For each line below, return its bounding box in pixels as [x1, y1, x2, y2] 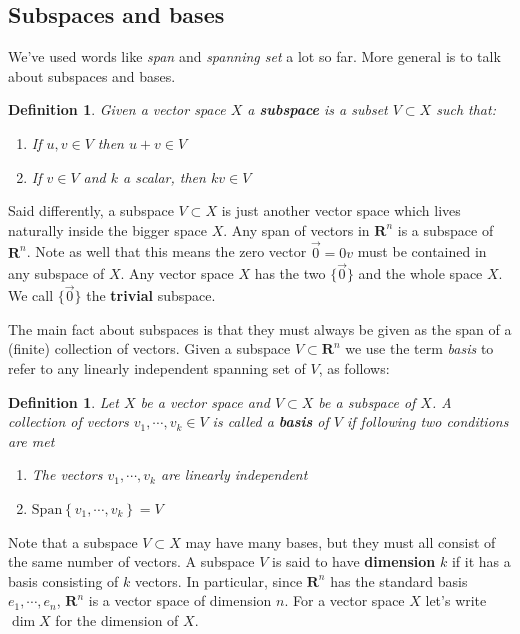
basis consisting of [8, 570, 119, 591]
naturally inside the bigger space [8, 219, 207, 240]
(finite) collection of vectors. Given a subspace [8, 338, 291, 359]
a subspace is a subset [247, 99, 388, 120]
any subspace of [8, 263, 105, 284]
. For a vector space [284, 590, 405, 611]
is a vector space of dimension [88, 590, 272, 611]
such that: [436, 99, 496, 120]
